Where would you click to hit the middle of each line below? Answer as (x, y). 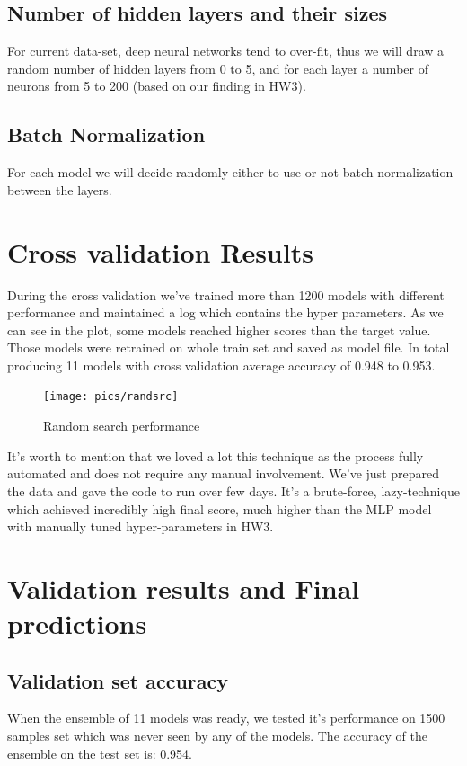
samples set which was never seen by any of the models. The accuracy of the (217, 736)
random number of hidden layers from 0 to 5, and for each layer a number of (218, 68)
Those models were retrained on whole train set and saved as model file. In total (229, 347)
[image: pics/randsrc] (111, 397)
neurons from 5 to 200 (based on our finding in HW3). (157, 86)
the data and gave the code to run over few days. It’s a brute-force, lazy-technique (233, 490)
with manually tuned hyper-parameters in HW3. (141, 526)
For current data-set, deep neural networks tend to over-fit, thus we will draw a (226, 51)
